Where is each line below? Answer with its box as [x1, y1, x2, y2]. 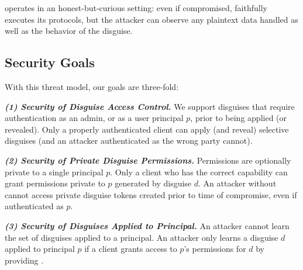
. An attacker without [198, 177, 277, 189]
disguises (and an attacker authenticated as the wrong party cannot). [5, 134, 253, 147]
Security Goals [5, 53, 95, 71]
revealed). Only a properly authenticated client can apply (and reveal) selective [5, 123, 289, 135]
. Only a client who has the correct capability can [110, 165, 288, 178]
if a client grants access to [84, 243, 177, 255]
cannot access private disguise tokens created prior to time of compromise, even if [5, 188, 297, 200]
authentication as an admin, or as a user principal [5, 112, 184, 124]
